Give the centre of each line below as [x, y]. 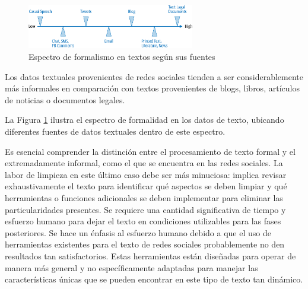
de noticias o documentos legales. [65, 99]
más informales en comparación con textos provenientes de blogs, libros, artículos [152, 88]
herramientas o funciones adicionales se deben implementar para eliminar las [144, 198]
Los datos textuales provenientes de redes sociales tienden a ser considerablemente [154, 76]
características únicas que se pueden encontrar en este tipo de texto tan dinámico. [154, 279]
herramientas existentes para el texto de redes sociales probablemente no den [145, 244]
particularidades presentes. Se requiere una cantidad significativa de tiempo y [145, 209]
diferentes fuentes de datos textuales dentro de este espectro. [115, 131]
